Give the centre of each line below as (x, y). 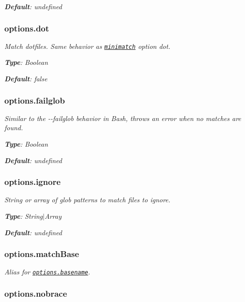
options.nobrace (36, 294)
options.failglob (35, 100)
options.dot (27, 28)
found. (14, 128)
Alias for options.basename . (47, 272)
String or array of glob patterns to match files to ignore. (88, 200)
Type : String (24, 216)
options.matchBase (42, 254)
